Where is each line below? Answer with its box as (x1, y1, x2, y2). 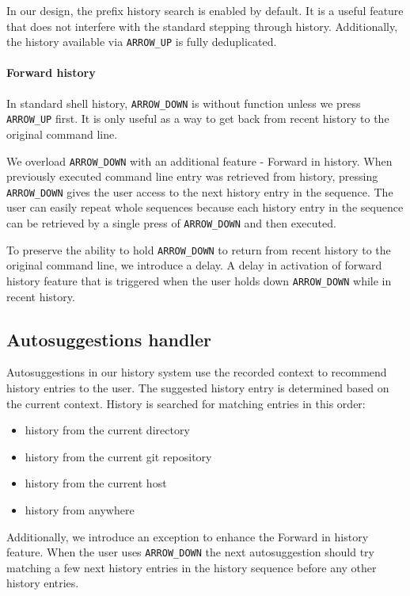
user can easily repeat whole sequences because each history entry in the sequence (6, 199, 404, 216)
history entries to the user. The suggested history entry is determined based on (6, 380, 389, 395)
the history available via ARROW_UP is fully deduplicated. (6, 33, 277, 50)
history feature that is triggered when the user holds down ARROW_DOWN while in (6, 272, 392, 288)
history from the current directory (25, 422, 190, 438)
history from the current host (25, 475, 167, 491)
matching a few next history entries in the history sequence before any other (6, 559, 377, 575)
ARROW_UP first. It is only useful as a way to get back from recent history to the (6, 110, 389, 127)
